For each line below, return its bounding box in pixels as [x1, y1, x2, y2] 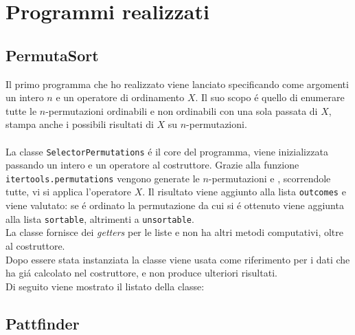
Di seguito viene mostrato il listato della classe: [5, 279, 205, 293]
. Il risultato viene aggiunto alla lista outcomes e [142, 184, 346, 199]
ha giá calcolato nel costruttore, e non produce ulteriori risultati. [5, 266, 277, 280]
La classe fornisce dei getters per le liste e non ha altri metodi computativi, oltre [5, 225, 343, 239]
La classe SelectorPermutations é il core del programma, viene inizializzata [5, 144, 328, 158]
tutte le [5, 103, 37, 118]
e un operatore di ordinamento [56, 90, 185, 105]
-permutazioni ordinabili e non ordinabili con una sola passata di [45, 103, 318, 118]
